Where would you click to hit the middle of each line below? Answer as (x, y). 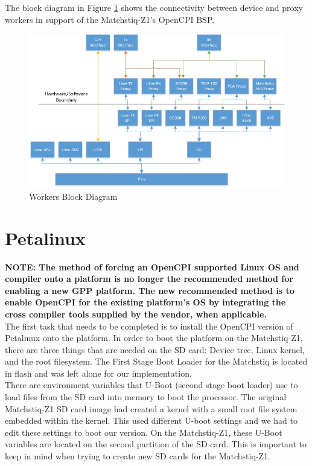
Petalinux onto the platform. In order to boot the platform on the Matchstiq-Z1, (154, 338)
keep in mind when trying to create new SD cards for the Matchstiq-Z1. (138, 456)
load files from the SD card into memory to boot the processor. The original (146, 397)
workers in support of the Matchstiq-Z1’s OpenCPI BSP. (110, 19)
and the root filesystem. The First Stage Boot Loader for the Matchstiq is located (156, 361)
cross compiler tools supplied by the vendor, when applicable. (136, 314)
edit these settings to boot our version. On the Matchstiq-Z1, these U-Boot (144, 432)
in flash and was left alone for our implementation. (98, 373)
